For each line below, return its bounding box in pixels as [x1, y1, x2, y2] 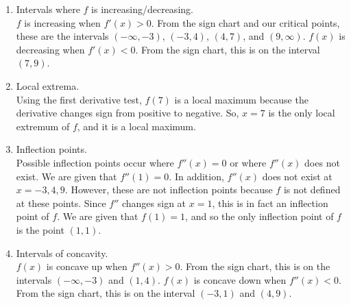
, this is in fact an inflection [212, 195, 328, 210]
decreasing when [16, 42, 85, 56]
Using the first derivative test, [16, 92, 142, 106]
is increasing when [24, 15, 101, 29]
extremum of [16, 119, 70, 133]
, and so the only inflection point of [185, 209, 334, 223]
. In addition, [169, 169, 224, 183]
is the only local [268, 106, 335, 120]
